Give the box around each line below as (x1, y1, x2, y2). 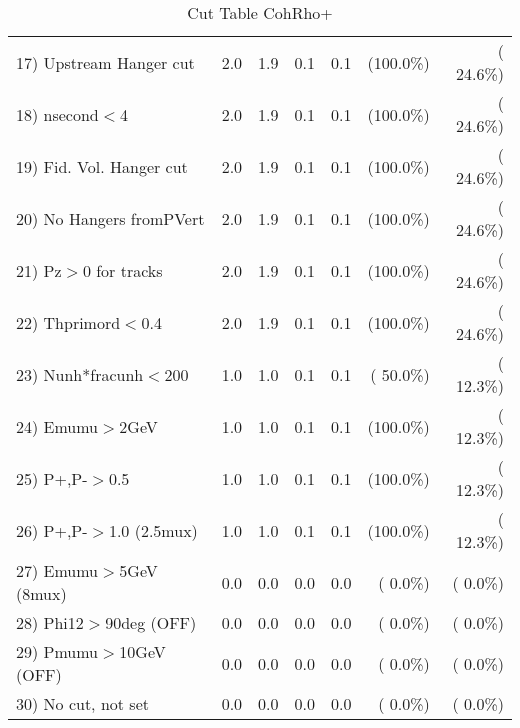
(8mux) (16, 582, 67, 605)
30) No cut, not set (16, 692, 149, 715)
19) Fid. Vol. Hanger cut (16, 154, 188, 178)
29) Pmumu (16, 640, 99, 663)
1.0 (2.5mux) (108, 518, 198, 542)
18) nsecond (16, 102, 99, 126)
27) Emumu (16, 559, 99, 582)
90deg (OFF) (105, 611, 197, 634)
